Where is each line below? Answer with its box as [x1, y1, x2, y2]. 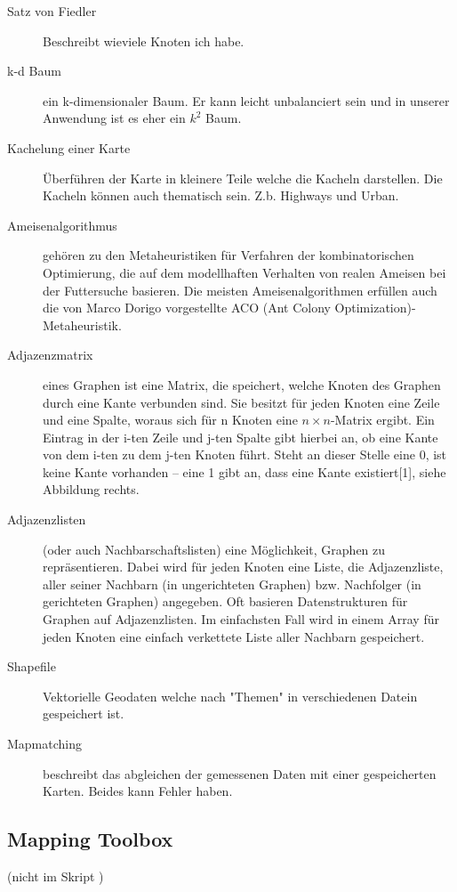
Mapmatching [7, 734, 83, 752]
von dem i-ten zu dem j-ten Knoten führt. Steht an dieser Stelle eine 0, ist [43, 445, 447, 464]
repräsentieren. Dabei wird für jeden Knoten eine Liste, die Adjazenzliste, [43, 557, 444, 576]
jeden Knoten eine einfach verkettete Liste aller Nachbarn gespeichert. [43, 627, 425, 645]
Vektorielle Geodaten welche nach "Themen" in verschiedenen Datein [43, 686, 418, 705]
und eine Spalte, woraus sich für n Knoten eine [43, 410, 298, 429]
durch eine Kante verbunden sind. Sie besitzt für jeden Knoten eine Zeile [43, 393, 440, 411]
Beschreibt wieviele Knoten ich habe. [43, 31, 245, 50]
